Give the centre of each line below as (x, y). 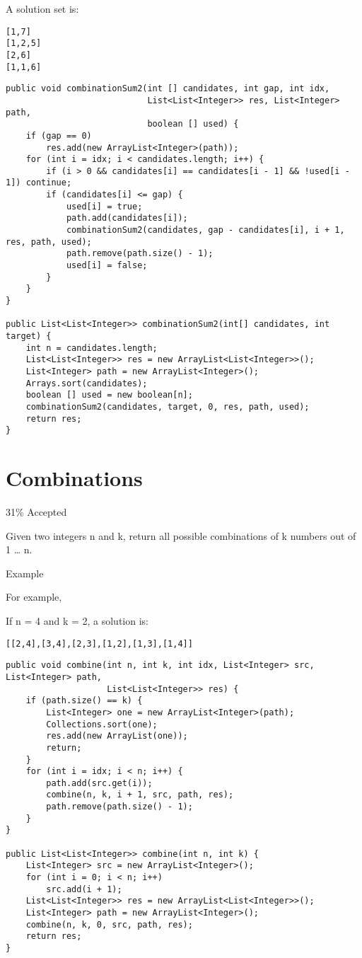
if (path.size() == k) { (84, 701)
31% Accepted (36, 512)
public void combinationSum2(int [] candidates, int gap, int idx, (168, 89)
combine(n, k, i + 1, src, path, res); (140, 795)
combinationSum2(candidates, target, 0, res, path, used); (168, 406)
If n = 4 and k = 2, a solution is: (77, 621)
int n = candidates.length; (92, 348)
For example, (34, 597)
